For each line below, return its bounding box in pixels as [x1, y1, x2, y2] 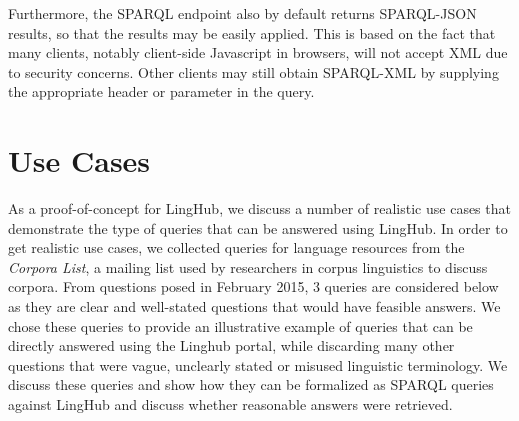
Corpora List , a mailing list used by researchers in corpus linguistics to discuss [8, 256, 488, 277]
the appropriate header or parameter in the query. [8, 81, 315, 102]
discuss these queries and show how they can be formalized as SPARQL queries [8, 374, 494, 395]
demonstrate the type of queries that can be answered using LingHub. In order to [8, 217, 508, 238]
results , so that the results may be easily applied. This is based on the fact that [8, 22, 496, 43]
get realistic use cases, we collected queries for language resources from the [8, 237, 465, 258]
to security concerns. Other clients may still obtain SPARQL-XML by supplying [8, 61, 499, 82]
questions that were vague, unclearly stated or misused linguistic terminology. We [8, 354, 508, 375]
